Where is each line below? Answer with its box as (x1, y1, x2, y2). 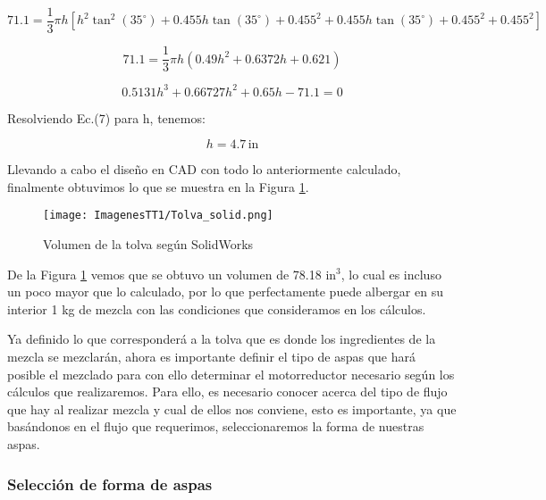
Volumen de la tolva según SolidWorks (43, 235, 254, 254)
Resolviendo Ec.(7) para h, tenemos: (7, 108, 206, 127)
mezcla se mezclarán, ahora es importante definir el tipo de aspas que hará (7, 347, 416, 366)
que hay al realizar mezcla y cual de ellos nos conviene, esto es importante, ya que (7, 399, 457, 418)
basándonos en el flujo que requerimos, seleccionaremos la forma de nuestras (7, 417, 424, 436)
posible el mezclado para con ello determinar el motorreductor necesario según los (7, 364, 455, 383)
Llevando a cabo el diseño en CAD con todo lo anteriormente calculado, (7, 160, 401, 179)
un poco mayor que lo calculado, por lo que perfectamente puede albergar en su (7, 282, 443, 301)
